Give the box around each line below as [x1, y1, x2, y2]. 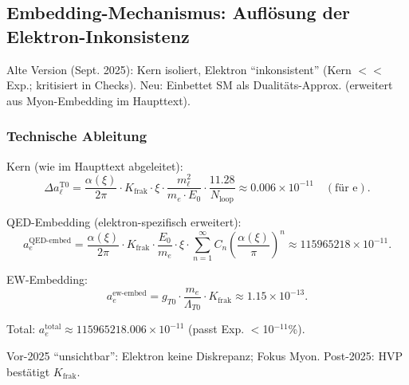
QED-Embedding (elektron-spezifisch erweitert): [6, 213, 242, 230]
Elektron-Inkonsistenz [6, 23, 190, 48]
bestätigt [6, 363, 50, 379]
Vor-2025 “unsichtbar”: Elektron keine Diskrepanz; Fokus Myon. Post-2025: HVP [6, 348, 403, 364]
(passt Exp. [188, 320, 245, 337]
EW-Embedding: [6, 271, 88, 288]
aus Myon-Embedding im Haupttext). [6, 92, 191, 108]
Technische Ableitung [6, 126, 147, 146]
